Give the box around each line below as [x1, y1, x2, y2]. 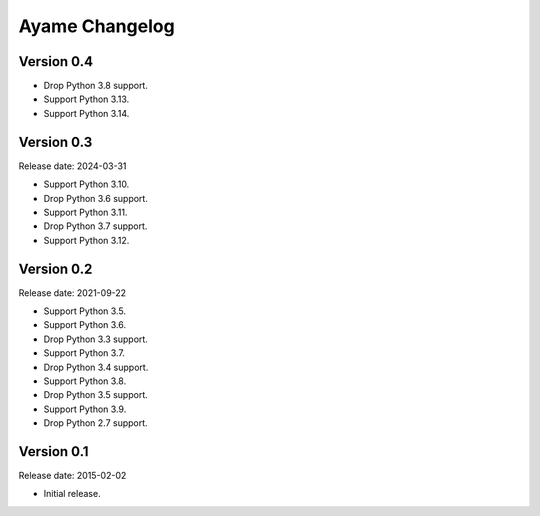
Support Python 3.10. [43, 178, 130, 190]
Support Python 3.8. [43, 375, 127, 387]
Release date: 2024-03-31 [18, 160, 127, 172]
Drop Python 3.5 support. [43, 389, 149, 401]
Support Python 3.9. [43, 403, 127, 415]
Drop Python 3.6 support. [43, 192, 149, 204]
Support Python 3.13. [43, 93, 130, 105]
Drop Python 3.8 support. [43, 80, 149, 92]
